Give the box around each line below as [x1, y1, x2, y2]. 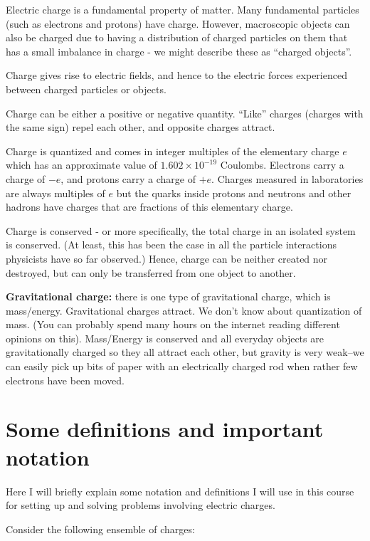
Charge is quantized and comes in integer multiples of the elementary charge [6, 143, 339, 158]
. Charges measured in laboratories [211, 171, 364, 186]
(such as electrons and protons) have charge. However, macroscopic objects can [6, 16, 350, 31]
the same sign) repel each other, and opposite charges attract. [6, 120, 275, 135]
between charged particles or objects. [6, 81, 166, 96]
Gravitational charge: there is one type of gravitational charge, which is [6, 289, 331, 304]
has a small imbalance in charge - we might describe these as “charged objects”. [6, 43, 352, 58]
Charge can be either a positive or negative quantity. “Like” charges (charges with [6, 105, 364, 120]
